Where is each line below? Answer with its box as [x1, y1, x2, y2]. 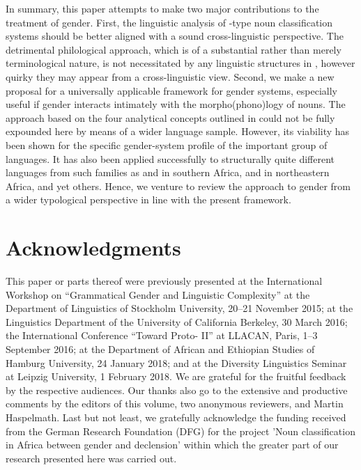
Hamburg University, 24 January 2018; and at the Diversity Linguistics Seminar [6, 355, 347, 370]
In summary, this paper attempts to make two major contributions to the [6, 1, 319, 15]
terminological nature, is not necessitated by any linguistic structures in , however [6, 56, 355, 70]
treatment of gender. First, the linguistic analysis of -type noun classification [6, 15, 333, 29]
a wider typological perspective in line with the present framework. [6, 192, 291, 207]
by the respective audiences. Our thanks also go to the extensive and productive [6, 382, 348, 397]
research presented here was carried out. [6, 451, 177, 465]
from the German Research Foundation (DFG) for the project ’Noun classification [6, 423, 355, 438]
